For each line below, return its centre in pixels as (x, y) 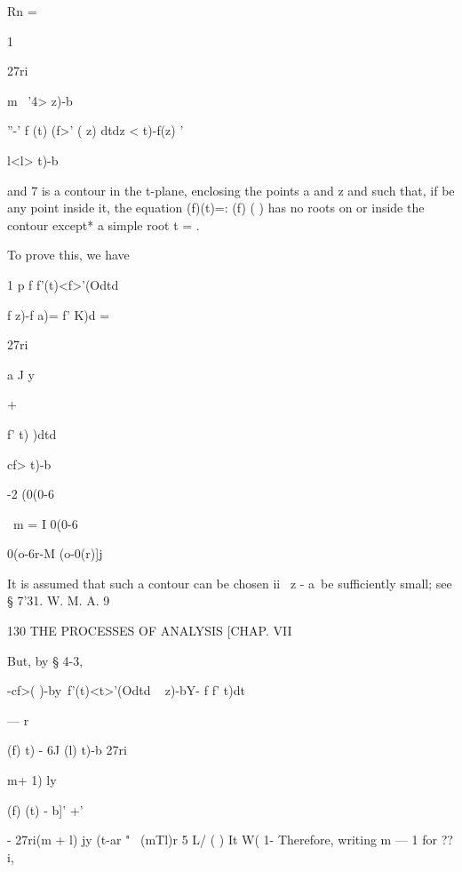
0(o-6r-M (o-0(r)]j (55, 553)
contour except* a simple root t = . (104, 224)
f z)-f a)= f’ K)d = (59, 314)
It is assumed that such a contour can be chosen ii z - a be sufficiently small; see (230, 583)
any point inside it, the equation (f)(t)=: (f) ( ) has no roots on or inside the (216, 208)
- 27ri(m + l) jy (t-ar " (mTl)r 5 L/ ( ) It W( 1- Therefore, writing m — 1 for (222, 840)
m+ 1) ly (32, 780)
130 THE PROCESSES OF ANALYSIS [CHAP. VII (150, 631)
